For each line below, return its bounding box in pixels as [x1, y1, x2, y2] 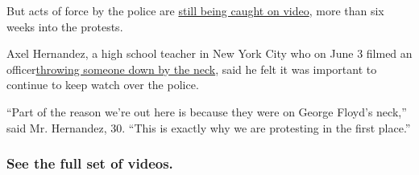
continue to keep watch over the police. [6, 76, 199, 93]
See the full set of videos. [6, 153, 173, 173]
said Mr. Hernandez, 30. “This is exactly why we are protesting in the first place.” [6, 119, 411, 136]
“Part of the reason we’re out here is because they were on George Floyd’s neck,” [6, 103, 407, 120]
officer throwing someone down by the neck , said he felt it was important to [6, 60, 377, 77]
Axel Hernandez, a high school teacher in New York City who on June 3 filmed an [6, 45, 413, 62]
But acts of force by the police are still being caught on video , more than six [6, 2, 384, 18]
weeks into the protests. [6, 18, 123, 35]
